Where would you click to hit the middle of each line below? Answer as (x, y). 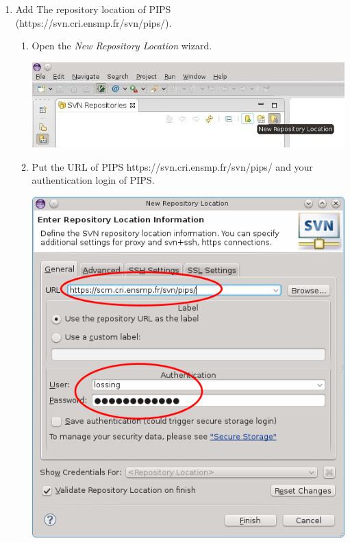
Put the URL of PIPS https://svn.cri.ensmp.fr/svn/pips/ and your (172, 166)
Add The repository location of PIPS (93, 9)
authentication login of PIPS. (93, 180)
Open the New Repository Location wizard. (122, 46)
